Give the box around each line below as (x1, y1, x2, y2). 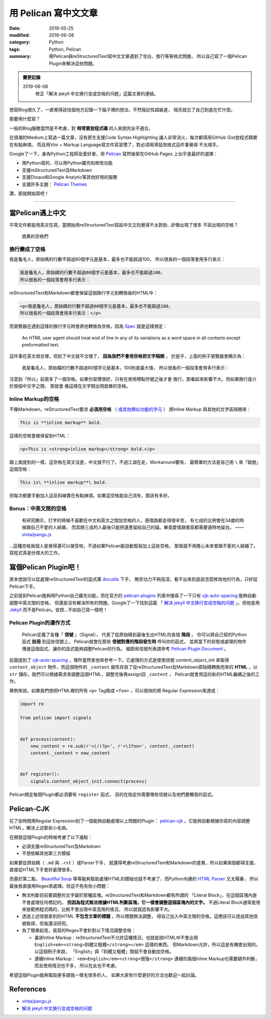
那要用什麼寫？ (9, 116, 40, 122)
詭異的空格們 (22, 233, 49, 239)
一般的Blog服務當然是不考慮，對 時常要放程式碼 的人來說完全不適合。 (9, 125, 153, 131)
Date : (9, 25, 21, 31)
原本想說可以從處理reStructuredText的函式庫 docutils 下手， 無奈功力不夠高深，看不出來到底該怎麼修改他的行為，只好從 (9, 576, 258, 583)
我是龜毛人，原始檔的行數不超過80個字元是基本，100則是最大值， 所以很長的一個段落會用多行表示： (22, 365, 229, 371)
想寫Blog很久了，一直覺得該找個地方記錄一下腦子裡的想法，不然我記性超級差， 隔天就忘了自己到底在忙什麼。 (9, 107, 235, 113)
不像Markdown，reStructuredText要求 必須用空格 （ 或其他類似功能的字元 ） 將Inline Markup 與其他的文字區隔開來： (9, 406, 251, 412)
